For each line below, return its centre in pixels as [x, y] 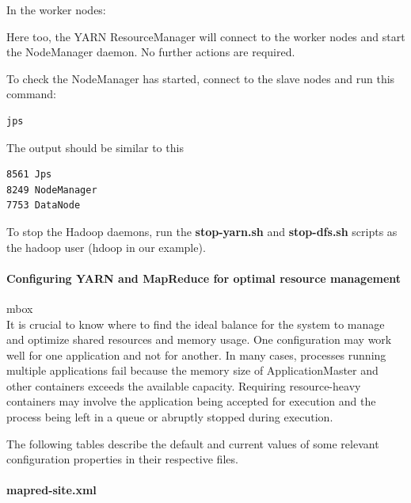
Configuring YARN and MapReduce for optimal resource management [204, 278]
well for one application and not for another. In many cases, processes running [196, 354]
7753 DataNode [44, 206]
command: [31, 94]
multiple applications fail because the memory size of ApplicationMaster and [192, 370]
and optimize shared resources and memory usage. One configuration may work [199, 339]
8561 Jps [29, 175]
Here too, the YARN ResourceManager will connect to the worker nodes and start [206, 36]
